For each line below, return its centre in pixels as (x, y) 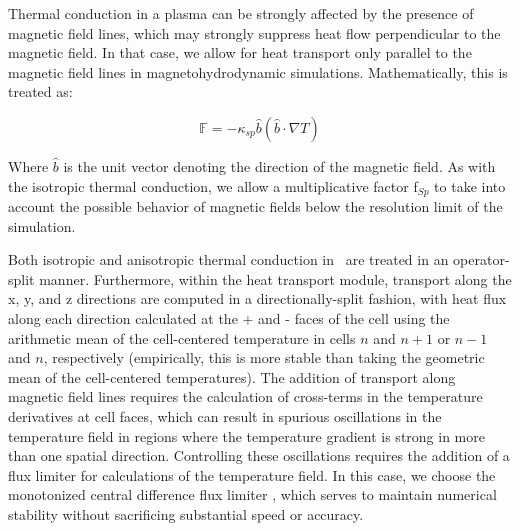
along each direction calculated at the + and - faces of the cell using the (229, 317)
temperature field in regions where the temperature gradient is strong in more (246, 435)
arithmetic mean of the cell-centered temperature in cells (182, 337)
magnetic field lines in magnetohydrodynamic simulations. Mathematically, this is (258, 71)
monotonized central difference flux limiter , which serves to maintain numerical (252, 494)
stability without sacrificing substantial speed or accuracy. (186, 513)
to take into (470, 185)
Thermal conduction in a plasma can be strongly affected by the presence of (241, 13)
